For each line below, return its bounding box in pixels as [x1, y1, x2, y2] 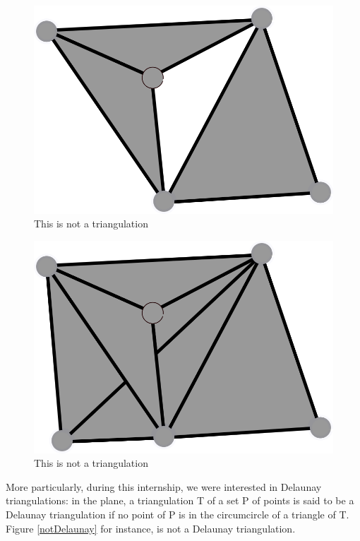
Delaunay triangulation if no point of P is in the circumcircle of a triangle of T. [6, 506, 349, 521]
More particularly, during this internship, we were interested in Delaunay [6, 479, 322, 494]
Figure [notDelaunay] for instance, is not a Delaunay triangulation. [6, 521, 296, 535]
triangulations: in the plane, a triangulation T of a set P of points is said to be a [6, 493, 354, 508]
